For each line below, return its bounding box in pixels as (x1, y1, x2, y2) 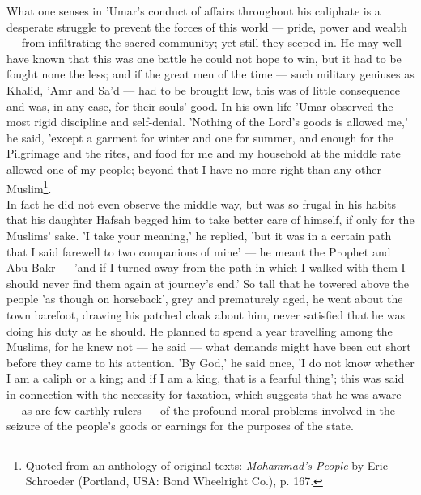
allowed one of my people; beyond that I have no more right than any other (6, 160, 381, 177)
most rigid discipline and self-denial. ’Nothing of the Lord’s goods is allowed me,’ (6, 113, 408, 130)
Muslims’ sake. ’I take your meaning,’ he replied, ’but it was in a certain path (6, 226, 392, 243)
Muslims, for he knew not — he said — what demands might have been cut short (6, 338, 411, 355)
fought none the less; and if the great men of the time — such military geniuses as (6, 66, 415, 82)
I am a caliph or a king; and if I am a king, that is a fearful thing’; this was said (6, 370, 405, 387)
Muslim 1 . (6, 177, 52, 197)
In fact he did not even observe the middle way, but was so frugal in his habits (6, 195, 397, 212)
